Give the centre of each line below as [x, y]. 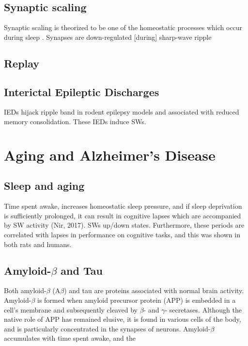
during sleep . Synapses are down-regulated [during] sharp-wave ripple [108, 37]
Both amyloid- [25, 290]
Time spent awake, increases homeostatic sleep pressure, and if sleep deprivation [123, 206]
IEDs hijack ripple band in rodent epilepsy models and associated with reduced [122, 112]
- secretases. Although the [203, 309]
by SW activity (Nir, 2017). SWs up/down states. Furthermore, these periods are [124, 225]
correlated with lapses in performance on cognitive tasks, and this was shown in [122, 234]
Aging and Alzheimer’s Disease [110, 155]
